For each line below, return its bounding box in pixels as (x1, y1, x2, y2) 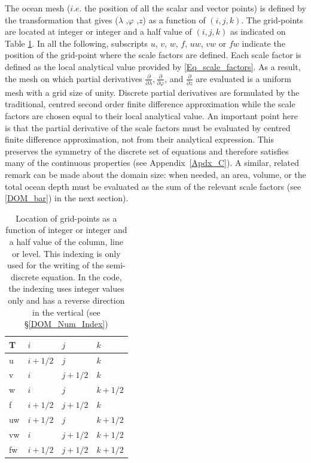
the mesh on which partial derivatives (5, 72, 142, 84)
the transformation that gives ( (5, 13, 118, 26)
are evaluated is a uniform (196, 72, 291, 84)
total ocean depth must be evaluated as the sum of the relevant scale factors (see (5, 180, 301, 192)
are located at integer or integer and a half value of (5, 25, 192, 38)
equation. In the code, (41, 270, 122, 283)
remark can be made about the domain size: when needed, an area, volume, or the (5, 168, 306, 181)
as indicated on (230, 25, 286, 38)
